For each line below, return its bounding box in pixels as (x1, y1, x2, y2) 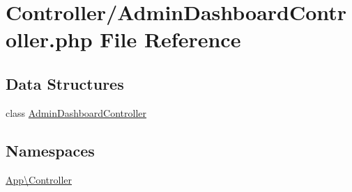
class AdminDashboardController (6, 105, 147, 120)
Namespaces (6, 139, 95, 161)
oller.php (6, 25, 93, 54)
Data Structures (6, 72, 124, 94)
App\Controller (6, 172, 72, 186)
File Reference (100, 25, 241, 54)
